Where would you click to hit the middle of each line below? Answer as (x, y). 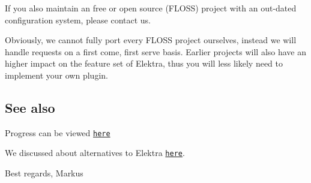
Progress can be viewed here (58, 132)
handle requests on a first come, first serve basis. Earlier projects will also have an (156, 51)
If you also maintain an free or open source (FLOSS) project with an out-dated (151, 8)
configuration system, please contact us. (78, 19)
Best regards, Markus (44, 173)
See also (30, 107)
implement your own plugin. (56, 75)
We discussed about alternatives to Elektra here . (95, 153)
